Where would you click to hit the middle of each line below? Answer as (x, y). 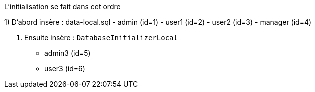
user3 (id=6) (65, 68)
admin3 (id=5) (67, 53)
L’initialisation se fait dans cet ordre (62, 7)
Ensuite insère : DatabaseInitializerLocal (101, 38)
